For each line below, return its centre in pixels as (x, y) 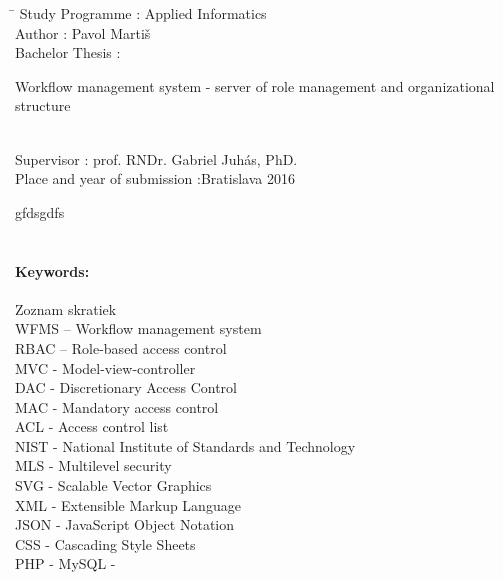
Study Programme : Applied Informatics (143, 13)
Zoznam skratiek (66, 308)
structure (43, 105)
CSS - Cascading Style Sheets (105, 543)
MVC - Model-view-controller (105, 367)
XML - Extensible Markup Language (128, 504)
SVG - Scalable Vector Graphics (113, 485)
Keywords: (52, 270)
